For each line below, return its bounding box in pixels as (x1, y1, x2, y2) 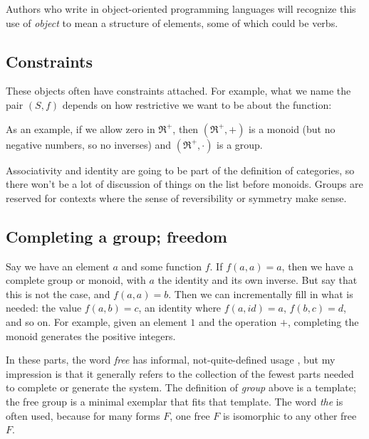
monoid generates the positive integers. (6, 328, 176, 343)
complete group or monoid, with (6, 273, 146, 287)
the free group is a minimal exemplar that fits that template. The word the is (6, 393, 343, 408)
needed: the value (6, 300, 82, 315)
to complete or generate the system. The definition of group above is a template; (6, 380, 356, 395)
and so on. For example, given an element (6, 314, 187, 329)
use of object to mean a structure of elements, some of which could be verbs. (6, 15, 338, 30)
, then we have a (281, 258, 353, 273)
